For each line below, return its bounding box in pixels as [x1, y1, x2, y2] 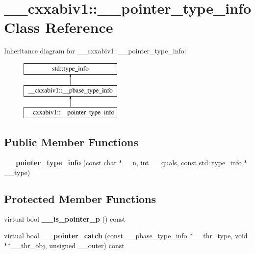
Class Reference [4, 17, 113, 37]
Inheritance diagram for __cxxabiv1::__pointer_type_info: [4, 46, 186, 56]
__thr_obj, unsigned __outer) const [11, 240, 125, 250]
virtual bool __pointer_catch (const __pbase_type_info [4, 230, 187, 241]
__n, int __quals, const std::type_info [122, 157, 242, 168]
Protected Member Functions [4, 191, 156, 206]
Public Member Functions [4, 134, 138, 150]
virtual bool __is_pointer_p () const [4, 214, 126, 224]
